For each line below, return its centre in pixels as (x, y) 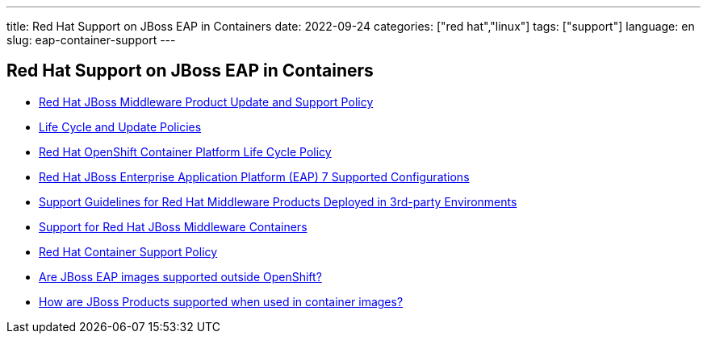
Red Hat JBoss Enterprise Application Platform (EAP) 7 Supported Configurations (254, 176)
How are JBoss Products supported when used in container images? (221, 301)
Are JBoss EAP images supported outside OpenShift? (180, 276)
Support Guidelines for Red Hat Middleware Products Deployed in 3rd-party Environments (278, 201)
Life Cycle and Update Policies (120, 126)
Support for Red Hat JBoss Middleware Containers (173, 226)
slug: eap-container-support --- (91, 40)
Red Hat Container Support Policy (128, 251)
